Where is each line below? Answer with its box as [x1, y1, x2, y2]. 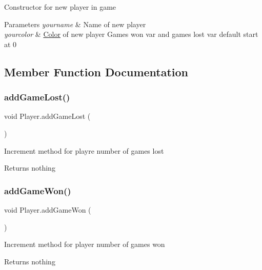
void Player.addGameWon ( [4, 204, 91, 215]
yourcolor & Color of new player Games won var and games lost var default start [4, 29, 258, 39]
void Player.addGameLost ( [4, 111, 91, 121]
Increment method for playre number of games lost [4, 145, 164, 156]
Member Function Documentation [4, 64, 189, 79]
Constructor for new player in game [4, 2, 116, 12]
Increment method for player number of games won [4, 239, 165, 250]
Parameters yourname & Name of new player [4, 18, 146, 29]
